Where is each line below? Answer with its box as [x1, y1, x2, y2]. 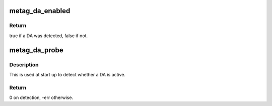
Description [9, 61, 39, 68]
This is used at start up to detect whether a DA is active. [9, 71, 126, 77]
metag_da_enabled [9, 7, 71, 15]
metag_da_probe [9, 46, 63, 54]
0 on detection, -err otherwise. [9, 94, 73, 100]
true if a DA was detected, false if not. [9, 33, 88, 39]
